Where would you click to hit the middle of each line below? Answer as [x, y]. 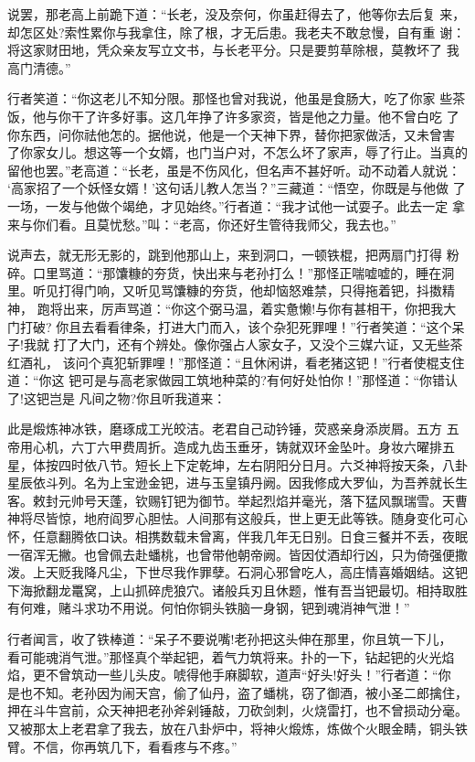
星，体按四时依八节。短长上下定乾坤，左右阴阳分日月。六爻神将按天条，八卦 [237, 464]
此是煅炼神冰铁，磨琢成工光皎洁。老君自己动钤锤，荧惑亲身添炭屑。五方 [225, 429]
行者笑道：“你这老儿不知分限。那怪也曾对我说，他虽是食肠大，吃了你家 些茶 [237, 98]
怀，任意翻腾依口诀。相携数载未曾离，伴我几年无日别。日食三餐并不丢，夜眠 [237, 537]
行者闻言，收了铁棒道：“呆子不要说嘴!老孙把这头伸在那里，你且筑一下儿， [230, 639]
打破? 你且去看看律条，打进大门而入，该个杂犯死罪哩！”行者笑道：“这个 [236, 326]
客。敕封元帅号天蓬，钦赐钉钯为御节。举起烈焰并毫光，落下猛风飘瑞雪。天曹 [237, 500]
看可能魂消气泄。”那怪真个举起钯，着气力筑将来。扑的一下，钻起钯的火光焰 [231, 656]
